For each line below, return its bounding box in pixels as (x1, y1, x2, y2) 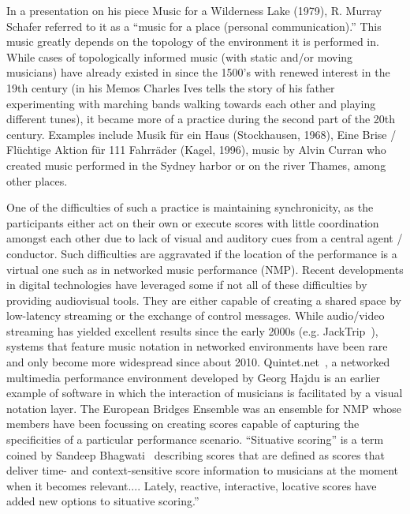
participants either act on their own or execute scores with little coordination (6, 214, 379, 231)
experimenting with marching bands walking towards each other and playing (6, 95, 376, 111)
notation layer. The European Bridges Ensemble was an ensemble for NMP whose (6, 400, 402, 416)
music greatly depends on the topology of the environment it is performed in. (6, 33, 379, 50)
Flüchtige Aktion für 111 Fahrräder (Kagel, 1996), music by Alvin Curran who (6, 141, 386, 158)
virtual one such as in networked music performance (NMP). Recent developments (6, 261, 404, 277)
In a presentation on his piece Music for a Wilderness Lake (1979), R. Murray (6, 2, 382, 18)
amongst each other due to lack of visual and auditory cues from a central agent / (6, 230, 403, 246)
